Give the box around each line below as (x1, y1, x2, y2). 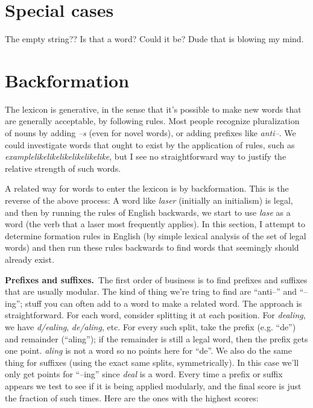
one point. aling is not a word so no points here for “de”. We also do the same (5, 344, 292, 357)
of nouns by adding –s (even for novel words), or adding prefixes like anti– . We (5, 127, 296, 139)
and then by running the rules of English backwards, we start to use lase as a (5, 206, 291, 218)
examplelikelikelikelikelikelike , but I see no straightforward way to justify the (5, 150, 286, 163)
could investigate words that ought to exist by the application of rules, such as (5, 138, 295, 151)
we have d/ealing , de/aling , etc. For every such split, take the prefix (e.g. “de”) (5, 320, 296, 333)
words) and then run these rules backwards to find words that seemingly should (5, 241, 299, 254)
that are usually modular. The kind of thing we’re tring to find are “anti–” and (5, 285, 297, 298)
